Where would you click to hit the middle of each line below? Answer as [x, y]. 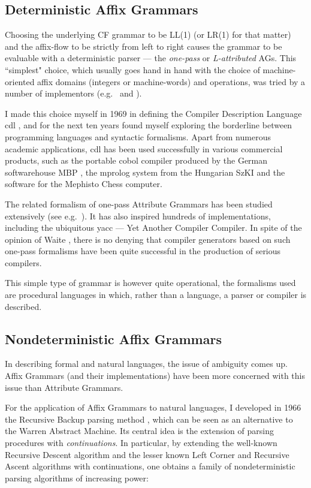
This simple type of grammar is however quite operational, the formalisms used [150, 283]
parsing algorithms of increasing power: [77, 478]
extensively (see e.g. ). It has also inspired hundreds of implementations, [138, 216]
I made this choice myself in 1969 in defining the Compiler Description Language [153, 113]
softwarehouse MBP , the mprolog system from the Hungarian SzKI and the [145, 172]
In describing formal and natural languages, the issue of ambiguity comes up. [146, 364]
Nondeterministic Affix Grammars [113, 338]
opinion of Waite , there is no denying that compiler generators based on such [148, 239]
